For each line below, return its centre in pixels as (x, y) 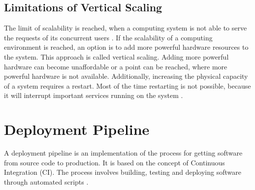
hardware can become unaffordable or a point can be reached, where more (116, 66)
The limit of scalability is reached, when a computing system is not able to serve (126, 28)
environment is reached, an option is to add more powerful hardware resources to (126, 47)
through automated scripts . (46, 181)
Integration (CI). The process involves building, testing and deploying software (123, 172)
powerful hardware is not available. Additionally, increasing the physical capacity (126, 76)
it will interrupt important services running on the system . (94, 95)
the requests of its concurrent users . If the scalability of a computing (108, 37)
